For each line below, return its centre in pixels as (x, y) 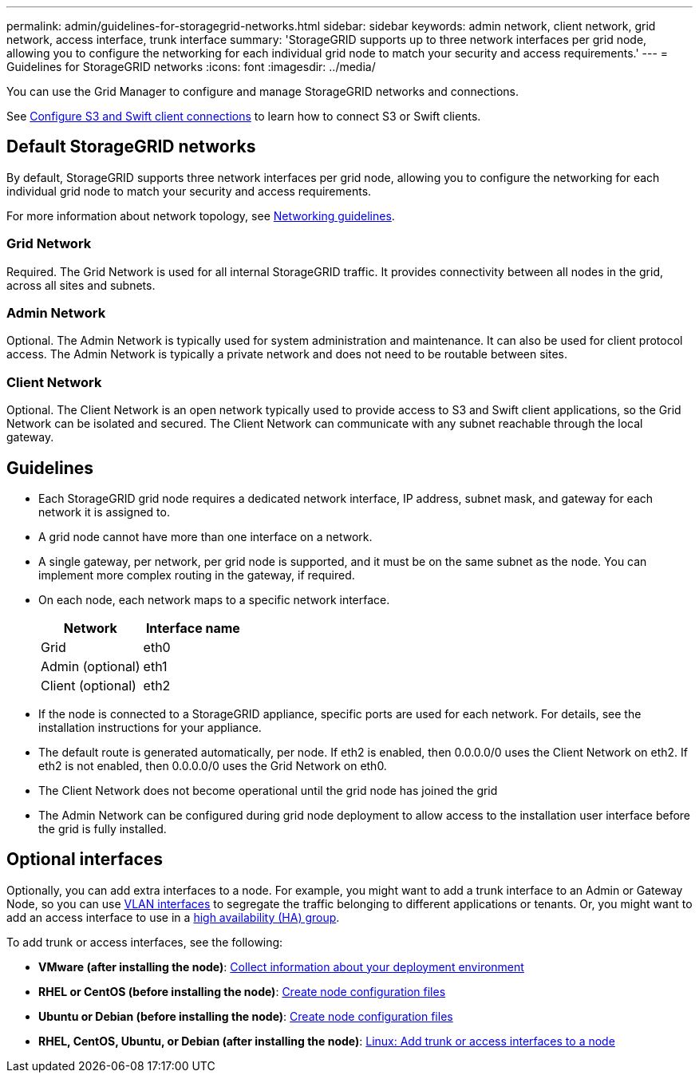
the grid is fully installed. (103, 828)
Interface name (193, 628)
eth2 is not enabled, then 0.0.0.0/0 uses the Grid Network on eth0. (213, 765)
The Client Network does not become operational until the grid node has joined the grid (268, 790)
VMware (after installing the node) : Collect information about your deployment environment (281, 966)
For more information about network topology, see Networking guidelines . (201, 215)
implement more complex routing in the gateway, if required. (197, 575)
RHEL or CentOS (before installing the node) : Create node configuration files (242, 991)
